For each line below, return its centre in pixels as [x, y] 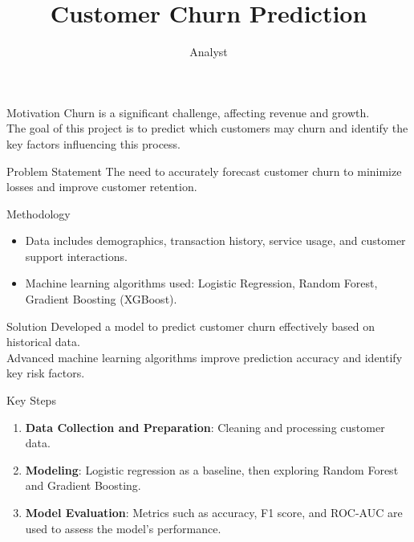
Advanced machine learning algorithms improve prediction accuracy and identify [205, 357]
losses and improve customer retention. [102, 187]
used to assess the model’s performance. [123, 528]
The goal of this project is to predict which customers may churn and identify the [207, 128]
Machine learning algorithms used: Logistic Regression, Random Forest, [201, 283]
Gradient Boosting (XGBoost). [101, 299]
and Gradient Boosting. [83, 485]
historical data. [43, 342]
